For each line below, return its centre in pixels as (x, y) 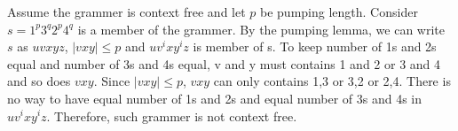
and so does (39, 81)
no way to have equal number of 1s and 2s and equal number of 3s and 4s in (215, 98)
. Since (112, 81)
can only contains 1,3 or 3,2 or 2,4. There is (332, 81)
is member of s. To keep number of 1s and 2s (315, 46)
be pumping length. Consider (339, 12)
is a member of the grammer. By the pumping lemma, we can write (261, 29)
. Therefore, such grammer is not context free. (172, 116)
